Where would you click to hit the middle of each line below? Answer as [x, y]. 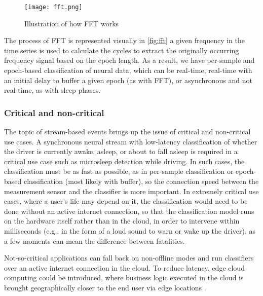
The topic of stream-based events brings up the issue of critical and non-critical [127, 132]
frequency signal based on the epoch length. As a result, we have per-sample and [129, 60]
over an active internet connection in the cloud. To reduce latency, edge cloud [124, 267]
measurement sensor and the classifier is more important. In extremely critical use [131, 191]
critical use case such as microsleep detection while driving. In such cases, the [124, 161]
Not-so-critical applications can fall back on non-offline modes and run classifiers [129, 258]
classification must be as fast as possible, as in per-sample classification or [119, 171]
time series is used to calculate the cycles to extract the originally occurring [122, 50]
